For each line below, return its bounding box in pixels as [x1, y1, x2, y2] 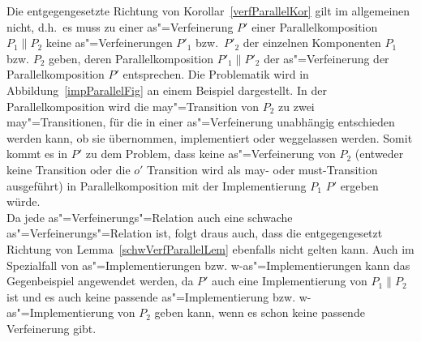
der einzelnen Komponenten [243, 34, 381, 51]
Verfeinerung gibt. [6, 319, 97, 336]
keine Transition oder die [6, 160, 131, 177]
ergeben [340, 177, 379, 194]
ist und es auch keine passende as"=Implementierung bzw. [6, 288, 296, 305]
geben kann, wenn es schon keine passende [154, 304, 365, 321]
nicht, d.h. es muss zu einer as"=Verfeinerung [6, 18, 234, 35]
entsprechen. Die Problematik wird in [122, 66, 309, 83]
